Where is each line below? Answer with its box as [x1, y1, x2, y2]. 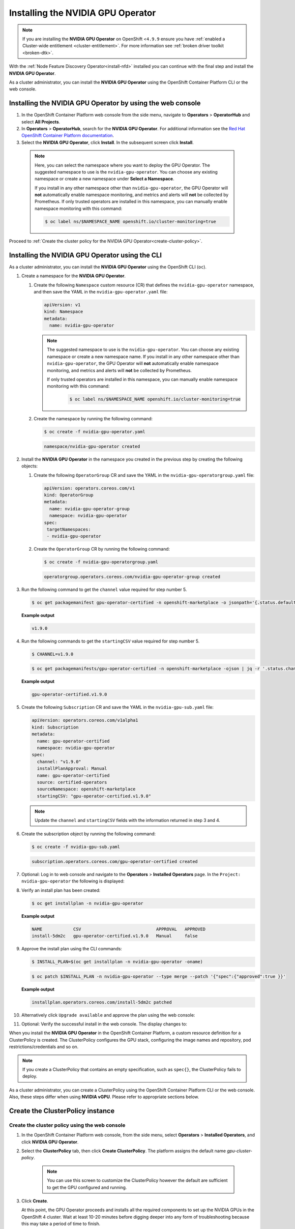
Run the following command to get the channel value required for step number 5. [21, 586, 187, 592]
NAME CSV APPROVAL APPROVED [31, 926, 206, 932]
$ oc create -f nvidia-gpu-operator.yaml [44, 429, 146, 435]
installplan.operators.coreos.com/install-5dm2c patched [31, 999, 172, 1005]
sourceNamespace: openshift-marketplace [37, 787, 136, 792]
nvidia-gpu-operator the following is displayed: [21, 878, 125, 884]
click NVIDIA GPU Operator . [21, 1139, 79, 1145]
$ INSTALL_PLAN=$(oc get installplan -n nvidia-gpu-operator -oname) [31, 959, 203, 965]
